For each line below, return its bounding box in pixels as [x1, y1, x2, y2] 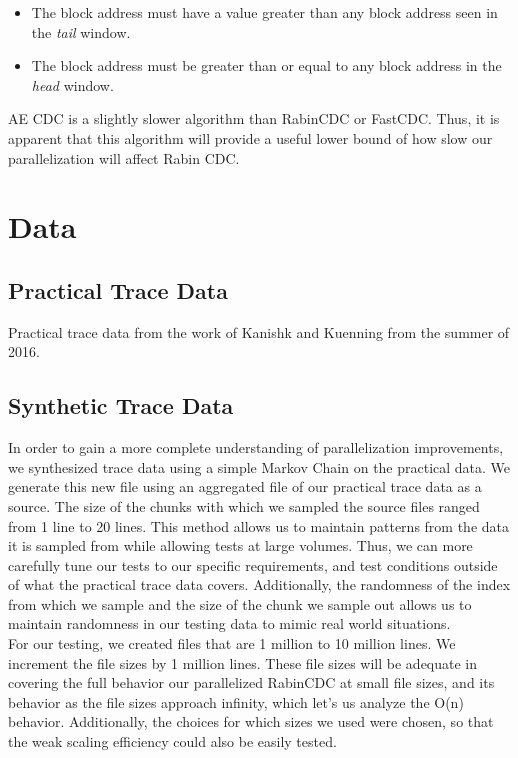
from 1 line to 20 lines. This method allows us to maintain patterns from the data [8, 515, 509, 536]
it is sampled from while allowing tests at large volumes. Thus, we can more [8, 535, 473, 556]
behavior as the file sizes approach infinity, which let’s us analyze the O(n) [8, 691, 464, 712]
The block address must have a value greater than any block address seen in [31, 2, 498, 22]
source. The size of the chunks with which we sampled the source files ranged [8, 495, 480, 516]
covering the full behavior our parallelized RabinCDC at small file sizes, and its [8, 672, 495, 693]
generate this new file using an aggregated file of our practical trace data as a [8, 476, 482, 497]
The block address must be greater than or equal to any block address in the [31, 55, 502, 76]
